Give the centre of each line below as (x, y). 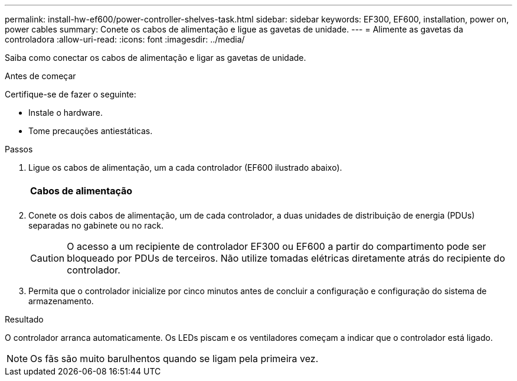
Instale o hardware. (66, 113)
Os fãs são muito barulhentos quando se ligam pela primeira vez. (174, 359)
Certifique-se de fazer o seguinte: (71, 94)
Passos (19, 149)
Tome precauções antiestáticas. (91, 131)
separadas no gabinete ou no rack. (96, 225)
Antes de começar (40, 76)
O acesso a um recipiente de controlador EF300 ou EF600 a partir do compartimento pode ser (277, 246)
